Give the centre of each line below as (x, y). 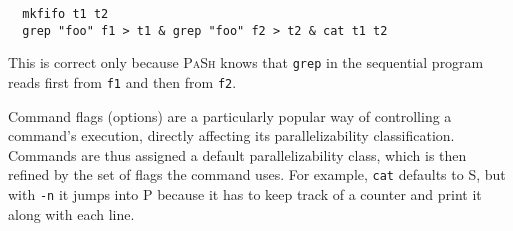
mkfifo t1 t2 (65, 14)
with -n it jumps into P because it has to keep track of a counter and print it (245, 194)
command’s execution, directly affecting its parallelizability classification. (231, 135)
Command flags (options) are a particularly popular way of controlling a (230, 115)
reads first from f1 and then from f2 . (122, 81)
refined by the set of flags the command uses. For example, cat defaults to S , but (257, 174)
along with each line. (71, 213)
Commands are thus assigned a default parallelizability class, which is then (237, 154)
